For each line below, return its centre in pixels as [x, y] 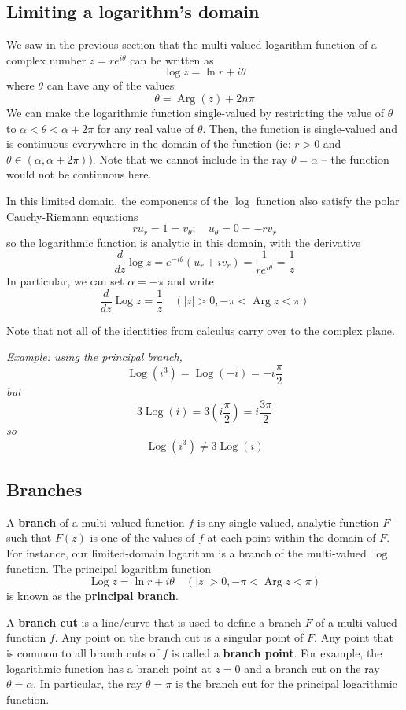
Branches [44, 489]
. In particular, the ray [88, 684]
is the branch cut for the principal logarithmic [286, 684]
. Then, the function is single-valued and [300, 128]
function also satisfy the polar [328, 200]
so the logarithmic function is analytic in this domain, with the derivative [184, 242]
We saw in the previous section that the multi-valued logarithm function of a [192, 44]
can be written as [172, 59]
